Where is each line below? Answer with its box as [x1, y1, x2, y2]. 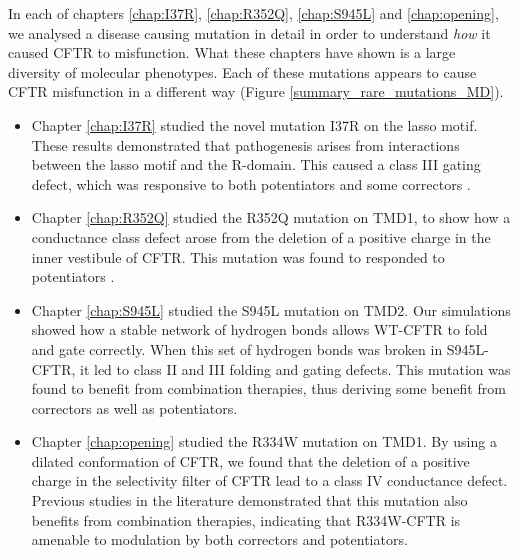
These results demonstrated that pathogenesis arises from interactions [31, 134, 460, 155]
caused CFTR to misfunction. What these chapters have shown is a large [8, 42, 456, 63]
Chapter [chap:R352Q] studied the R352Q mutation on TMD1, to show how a [31, 207, 511, 228]
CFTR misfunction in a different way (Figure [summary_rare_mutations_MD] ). [8, 81, 504, 102]
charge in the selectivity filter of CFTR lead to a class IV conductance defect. [31, 470, 508, 491]
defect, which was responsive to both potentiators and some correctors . [31, 173, 471, 194]
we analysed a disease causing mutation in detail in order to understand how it [8, 22, 491, 43]
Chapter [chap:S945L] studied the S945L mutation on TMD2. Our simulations [31, 299, 511, 320]
